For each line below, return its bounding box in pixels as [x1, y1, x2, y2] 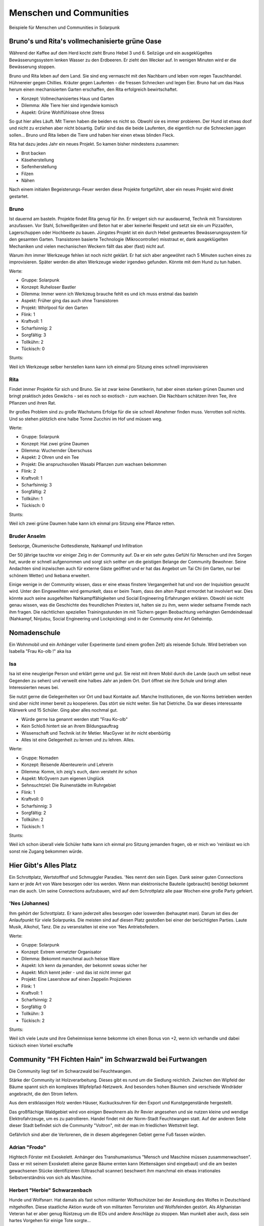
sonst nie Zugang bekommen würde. [9, 848, 83, 854]
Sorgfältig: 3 [21, 332, 46, 338]
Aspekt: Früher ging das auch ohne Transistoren [21, 298, 119, 304]
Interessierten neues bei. [9, 685, 59, 690]
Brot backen [21, 150, 46, 156]
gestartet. [9, 193, 29, 199]
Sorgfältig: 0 [21, 1003, 46, 1010]
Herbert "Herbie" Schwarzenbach [9, 1187, 92, 1194]
